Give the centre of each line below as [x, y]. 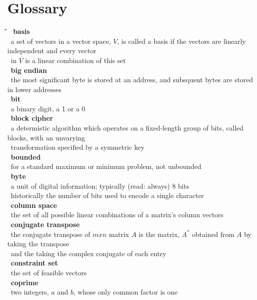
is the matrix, [159, 234]
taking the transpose [38, 244]
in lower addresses [34, 89]
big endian [29, 70]
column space [34, 205]
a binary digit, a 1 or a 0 [48, 108]
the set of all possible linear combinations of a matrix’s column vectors [117, 215]
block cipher [32, 118]
